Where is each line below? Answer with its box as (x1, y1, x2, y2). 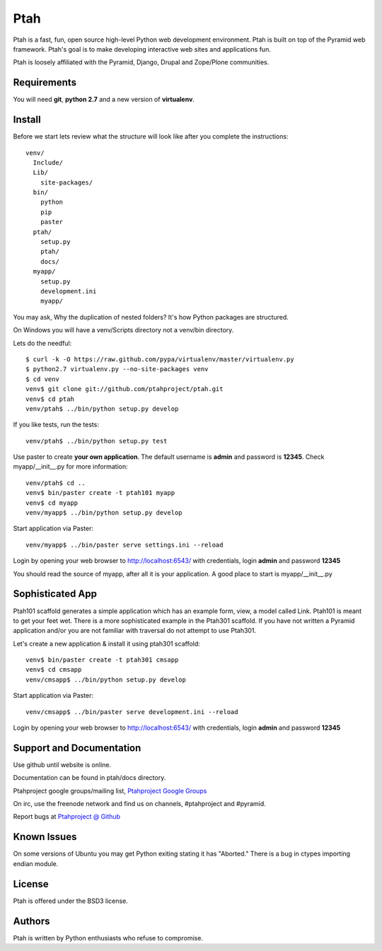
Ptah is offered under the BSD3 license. (13, 897, 129, 905)
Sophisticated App (13, 588, 97, 600)
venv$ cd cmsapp (25, 665, 82, 674)
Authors (13, 915, 50, 927)
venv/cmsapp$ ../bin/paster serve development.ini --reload (25, 708, 238, 716)
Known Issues (13, 831, 77, 843)
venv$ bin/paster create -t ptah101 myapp (25, 489, 175, 497)
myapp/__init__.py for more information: (13, 462, 128, 471)
